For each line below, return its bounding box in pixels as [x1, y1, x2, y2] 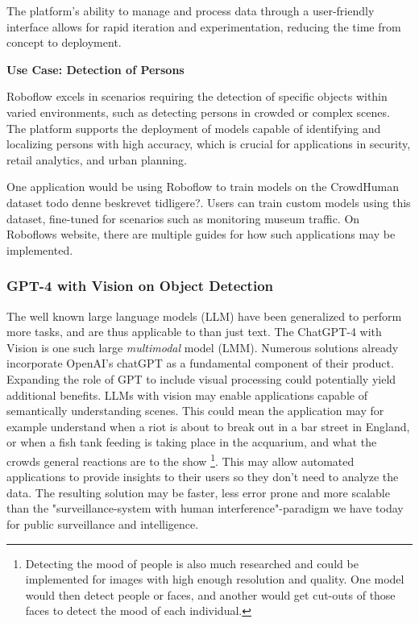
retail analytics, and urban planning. [6, 151, 187, 168]
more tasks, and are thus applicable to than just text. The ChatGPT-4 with [6, 323, 382, 340]
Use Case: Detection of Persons [6, 60, 185, 77]
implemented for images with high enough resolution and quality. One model [25, 571, 404, 588]
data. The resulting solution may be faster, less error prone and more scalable [6, 484, 390, 500]
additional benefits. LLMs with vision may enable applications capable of [6, 386, 367, 403]
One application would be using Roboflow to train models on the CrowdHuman [6, 178, 399, 195]
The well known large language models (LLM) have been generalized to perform [6, 307, 402, 324]
